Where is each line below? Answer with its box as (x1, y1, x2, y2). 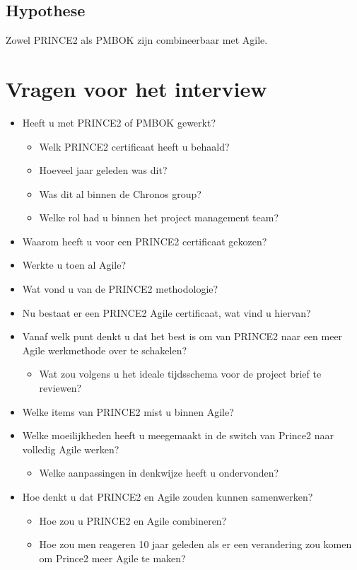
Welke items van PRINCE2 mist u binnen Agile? (22, 404, 234, 419)
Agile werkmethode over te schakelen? (22, 342, 187, 357)
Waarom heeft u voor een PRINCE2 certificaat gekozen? (22, 233, 267, 248)
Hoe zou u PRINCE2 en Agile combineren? (39, 513, 227, 528)
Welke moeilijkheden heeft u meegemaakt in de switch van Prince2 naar (22, 428, 334, 443)
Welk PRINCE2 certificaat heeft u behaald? (39, 139, 230, 153)
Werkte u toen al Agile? (22, 257, 127, 272)
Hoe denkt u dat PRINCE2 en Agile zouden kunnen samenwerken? (22, 489, 313, 504)
